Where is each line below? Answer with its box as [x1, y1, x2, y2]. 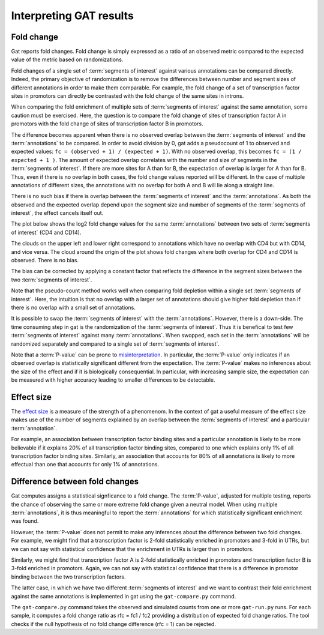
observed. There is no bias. [11, 257, 79, 264]
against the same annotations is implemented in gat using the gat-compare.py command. [11, 592, 236, 600]
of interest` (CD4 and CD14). [11, 229, 82, 236]
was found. [11, 517, 39, 525]
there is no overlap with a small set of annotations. [11, 304, 136, 311]
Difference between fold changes [11, 477, 139, 487]
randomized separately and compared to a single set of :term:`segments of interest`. [11, 340, 220, 348]
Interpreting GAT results [11, 9, 134, 22]
